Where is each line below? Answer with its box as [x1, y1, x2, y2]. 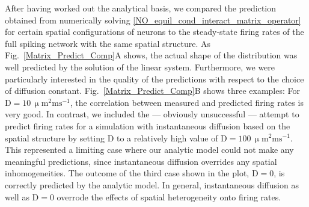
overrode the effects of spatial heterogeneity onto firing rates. [57, 190, 281, 203]
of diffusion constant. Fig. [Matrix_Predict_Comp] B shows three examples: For [5, 84, 300, 97]
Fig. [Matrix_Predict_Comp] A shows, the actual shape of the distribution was [5, 49, 298, 61]
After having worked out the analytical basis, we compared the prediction [5, 2, 277, 14]
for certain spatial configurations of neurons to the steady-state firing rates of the [5, 25, 304, 38]
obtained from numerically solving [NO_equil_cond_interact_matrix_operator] [5, 13, 301, 26]
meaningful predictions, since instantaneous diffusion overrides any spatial [5, 155, 277, 167]
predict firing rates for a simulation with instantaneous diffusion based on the [5, 119, 290, 132]
